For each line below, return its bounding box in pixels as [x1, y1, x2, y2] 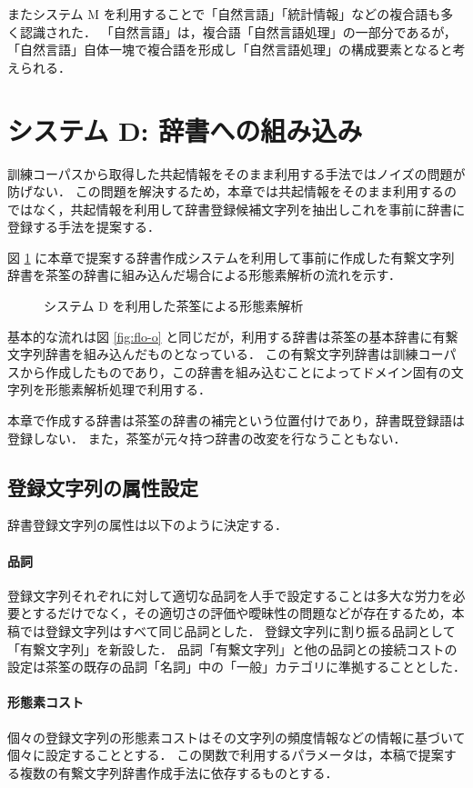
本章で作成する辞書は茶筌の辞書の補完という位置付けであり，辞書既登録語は [7, 411, 465, 430]
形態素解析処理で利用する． [45, 380, 211, 399]
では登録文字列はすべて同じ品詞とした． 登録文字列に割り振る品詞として [19, 622, 456, 640]
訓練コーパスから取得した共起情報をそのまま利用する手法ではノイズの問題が [7, 164, 466, 183]
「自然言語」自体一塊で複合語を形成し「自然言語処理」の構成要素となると [7, 40, 453, 59]
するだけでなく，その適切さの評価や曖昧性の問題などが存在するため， [32, 603, 452, 623]
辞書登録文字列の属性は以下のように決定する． [7, 515, 287, 534]
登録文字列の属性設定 [7, 473, 198, 501]
